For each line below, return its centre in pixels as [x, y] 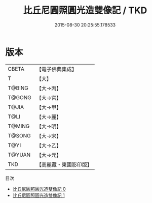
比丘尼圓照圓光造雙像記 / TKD [85, 10]
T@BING [18, 88]
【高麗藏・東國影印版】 [64, 164]
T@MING [19, 126]
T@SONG [20, 135]
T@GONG [20, 97]
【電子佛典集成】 [56, 69]
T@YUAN [19, 155]
